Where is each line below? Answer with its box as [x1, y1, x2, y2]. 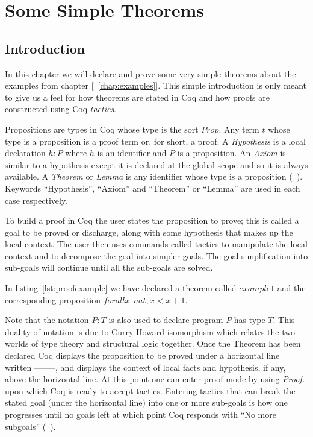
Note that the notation [5, 313, 89, 326]
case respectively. [5, 193, 68, 206]
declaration [5, 146, 46, 159]
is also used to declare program [108, 313, 223, 326]
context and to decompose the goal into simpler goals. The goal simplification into [5, 249, 308, 262]
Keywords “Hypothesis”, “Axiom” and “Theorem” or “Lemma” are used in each [5, 181, 300, 194]
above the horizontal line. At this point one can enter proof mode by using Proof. [5, 373, 305, 385]
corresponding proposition [5, 293, 101, 306]
